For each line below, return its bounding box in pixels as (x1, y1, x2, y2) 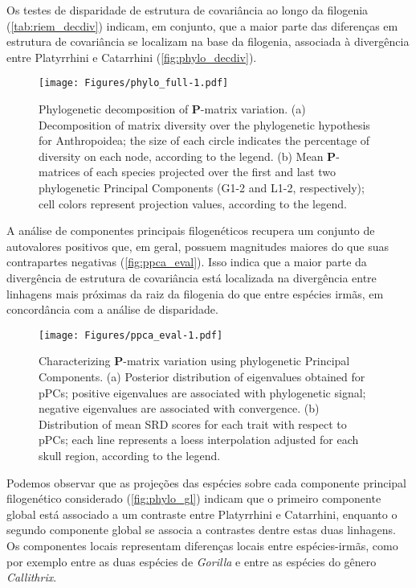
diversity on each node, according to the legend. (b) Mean (39, 147, 324, 164)
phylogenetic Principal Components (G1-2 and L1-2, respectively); (39, 179, 365, 195)
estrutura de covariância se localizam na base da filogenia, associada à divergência (6, 33, 410, 50)
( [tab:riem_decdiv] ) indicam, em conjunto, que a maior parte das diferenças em (6, 17, 398, 34)
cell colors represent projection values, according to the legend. (39, 195, 347, 212)
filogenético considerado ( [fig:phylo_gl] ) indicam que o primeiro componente (6, 490, 381, 507)
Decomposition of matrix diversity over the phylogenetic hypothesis (39, 116, 370, 133)
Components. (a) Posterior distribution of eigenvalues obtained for (39, 368, 365, 384)
